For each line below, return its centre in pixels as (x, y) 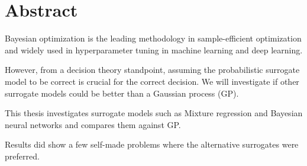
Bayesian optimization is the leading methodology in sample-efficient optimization (153, 38)
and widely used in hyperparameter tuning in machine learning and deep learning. (154, 50)
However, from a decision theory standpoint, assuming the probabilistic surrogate (152, 70)
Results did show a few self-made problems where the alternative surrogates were (152, 144)
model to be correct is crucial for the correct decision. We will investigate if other (152, 81)
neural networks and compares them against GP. (93, 124)
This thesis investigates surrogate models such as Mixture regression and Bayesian (154, 113)
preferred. (22, 156)
